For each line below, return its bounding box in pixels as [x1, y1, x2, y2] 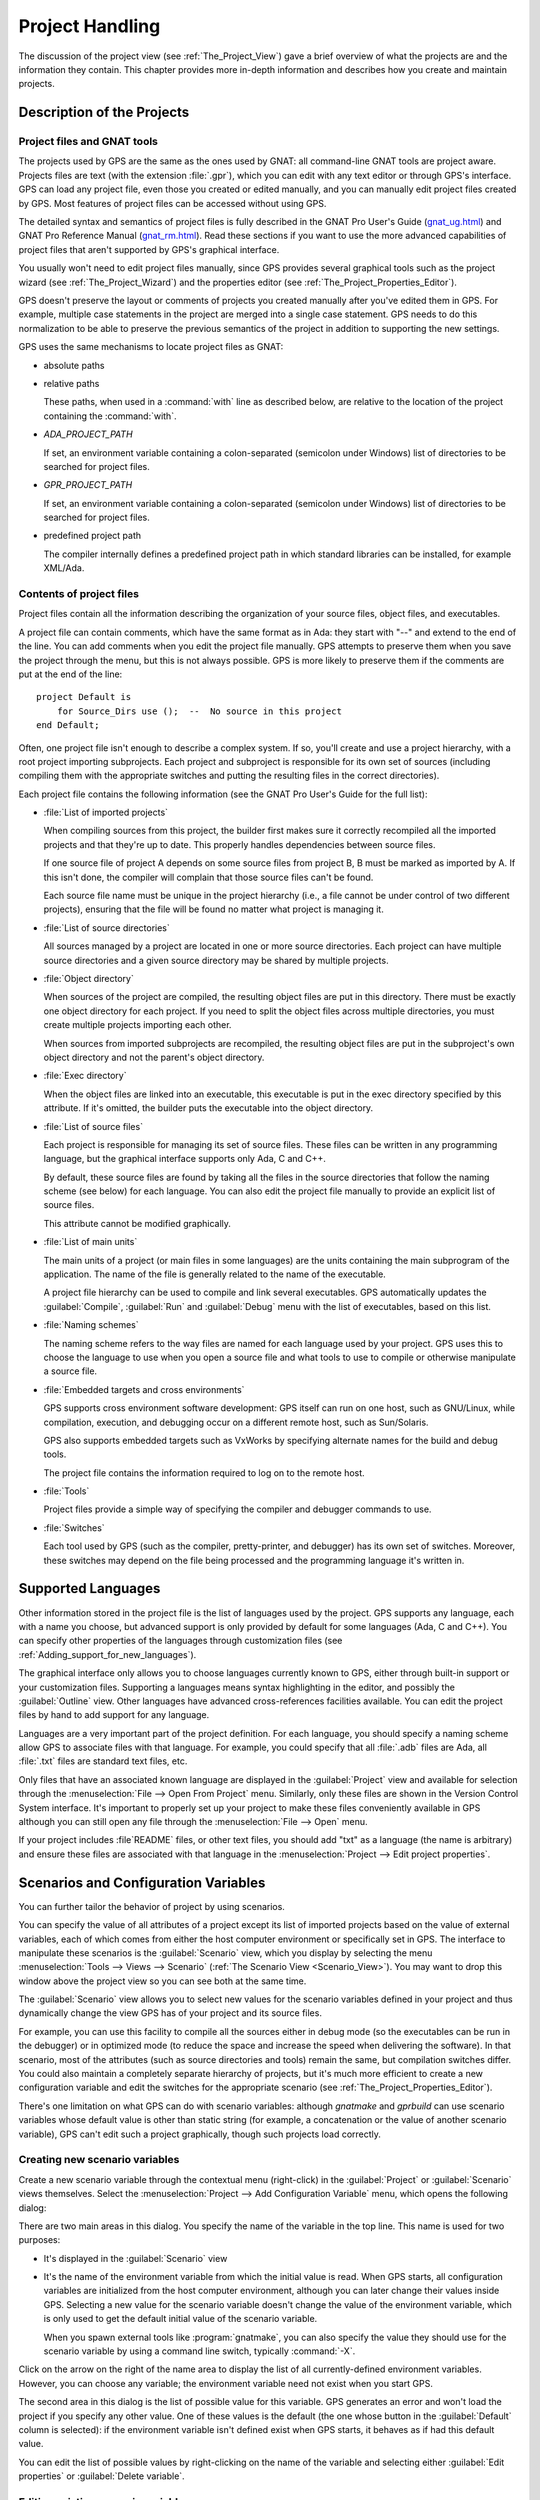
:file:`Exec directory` [43, 1070, 127, 1082]
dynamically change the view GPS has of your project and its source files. [18, 2007, 322, 2019]
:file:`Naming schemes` [43, 1319, 139, 1331]
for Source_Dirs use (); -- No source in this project [56, 705, 342, 717]
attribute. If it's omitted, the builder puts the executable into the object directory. [43, 1102, 374, 1114]
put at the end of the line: [18, 668, 123, 680]
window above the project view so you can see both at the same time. [18, 1975, 307, 1987]
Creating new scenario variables [18, 2153, 180, 2167]
